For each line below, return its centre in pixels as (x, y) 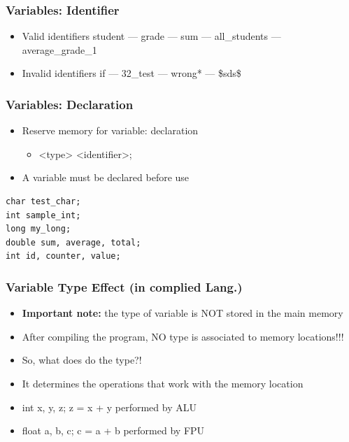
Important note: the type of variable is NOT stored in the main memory (183, 313)
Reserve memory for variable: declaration (110, 130)
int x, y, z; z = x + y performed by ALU (109, 407)
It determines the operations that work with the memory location (163, 383)
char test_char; (43, 201)
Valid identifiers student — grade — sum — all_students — (151, 36)
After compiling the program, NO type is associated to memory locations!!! (183, 336)
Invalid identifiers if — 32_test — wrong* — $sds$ (131, 73)
